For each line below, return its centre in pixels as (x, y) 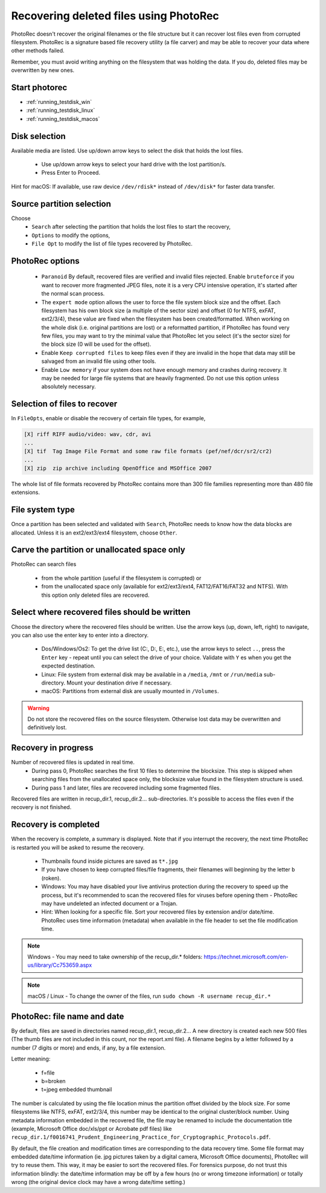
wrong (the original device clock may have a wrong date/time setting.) (98, 1182)
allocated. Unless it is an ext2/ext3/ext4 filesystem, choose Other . (94, 533)
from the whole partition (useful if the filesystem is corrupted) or (121, 578)
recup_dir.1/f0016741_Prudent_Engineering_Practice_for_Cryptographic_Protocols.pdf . (141, 1137)
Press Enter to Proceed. (71, 173)
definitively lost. (47, 727)
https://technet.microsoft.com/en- (246, 957)
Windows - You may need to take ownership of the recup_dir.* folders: (115, 957)
